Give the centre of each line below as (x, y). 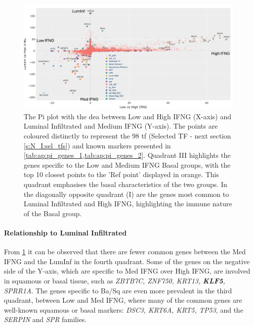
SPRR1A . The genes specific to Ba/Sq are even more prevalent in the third (118, 290)
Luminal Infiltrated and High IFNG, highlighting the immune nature (128, 204)
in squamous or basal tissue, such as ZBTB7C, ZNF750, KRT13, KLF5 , (115, 280)
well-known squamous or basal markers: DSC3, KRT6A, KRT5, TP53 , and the (124, 309)
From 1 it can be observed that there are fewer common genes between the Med (125, 252)
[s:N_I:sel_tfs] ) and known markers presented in (97, 145)
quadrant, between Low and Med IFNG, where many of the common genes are (123, 300)
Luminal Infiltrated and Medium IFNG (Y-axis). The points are (121, 126)
